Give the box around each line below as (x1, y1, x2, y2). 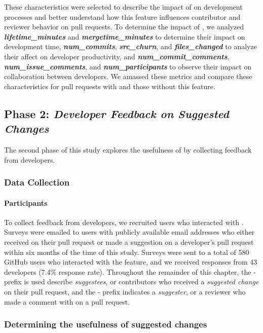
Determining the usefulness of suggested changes (4, 318, 207, 330)
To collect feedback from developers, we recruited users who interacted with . (4, 216, 244, 227)
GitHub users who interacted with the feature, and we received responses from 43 (4, 256, 257, 267)
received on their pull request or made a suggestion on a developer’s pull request (4, 236, 254, 247)
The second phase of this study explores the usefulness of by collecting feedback (4, 144, 252, 155)
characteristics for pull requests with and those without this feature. (4, 81, 215, 91)
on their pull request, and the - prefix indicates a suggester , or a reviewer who (4, 286, 246, 297)
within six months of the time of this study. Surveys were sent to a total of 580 (4, 246, 249, 257)
